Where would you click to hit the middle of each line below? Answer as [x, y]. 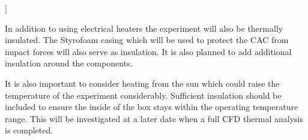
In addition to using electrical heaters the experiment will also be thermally [144, 28]
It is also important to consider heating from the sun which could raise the [142, 83]
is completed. [29, 130]
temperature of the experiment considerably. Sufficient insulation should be [143, 95]
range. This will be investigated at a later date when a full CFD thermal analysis [154, 118]
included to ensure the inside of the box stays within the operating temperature [152, 107]
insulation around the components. [69, 63]
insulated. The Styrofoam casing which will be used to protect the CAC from [147, 40]
